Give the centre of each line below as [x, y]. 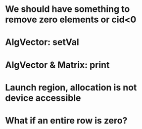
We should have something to [68, 9]
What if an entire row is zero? [66, 120]
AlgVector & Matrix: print [57, 65]
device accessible [43, 98]
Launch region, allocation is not [71, 87]
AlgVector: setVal [42, 42]
